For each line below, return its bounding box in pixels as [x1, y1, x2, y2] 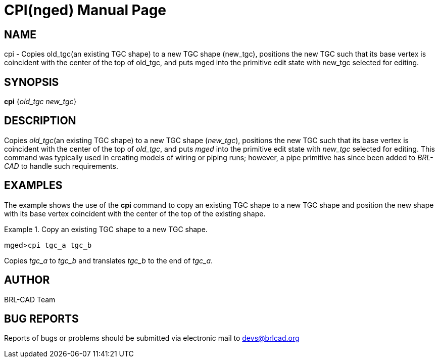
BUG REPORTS [4, 312, 79, 325]
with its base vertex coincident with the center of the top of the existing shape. [4, 209, 266, 218]
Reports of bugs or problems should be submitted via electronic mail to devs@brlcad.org [4, 334, 300, 343]
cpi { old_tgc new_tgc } [4, 97, 77, 106]
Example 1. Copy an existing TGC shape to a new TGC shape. [4, 224, 208, 234]
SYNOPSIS [4, 75, 59, 88]
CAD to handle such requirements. [4, 161, 118, 170]
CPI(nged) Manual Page [4, 2, 167, 19]
